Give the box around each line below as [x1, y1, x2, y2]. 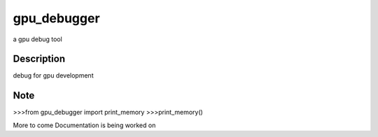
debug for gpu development [13, 71, 94, 80]
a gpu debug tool [13, 35, 62, 43]
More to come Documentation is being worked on [13, 121, 156, 129]
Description [13, 53, 66, 65]
